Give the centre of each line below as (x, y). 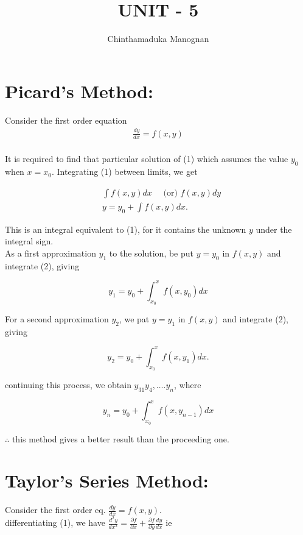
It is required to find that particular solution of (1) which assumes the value (147, 159)
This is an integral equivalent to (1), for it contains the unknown (126, 229)
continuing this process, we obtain (68, 385)
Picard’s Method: (79, 90)
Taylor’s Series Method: (107, 480)
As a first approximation (50, 253)
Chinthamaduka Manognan (158, 39)
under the (274, 229)
